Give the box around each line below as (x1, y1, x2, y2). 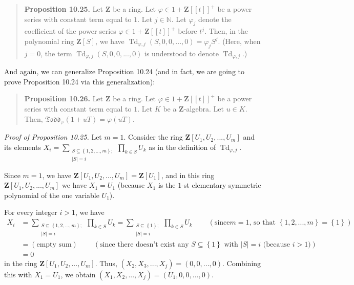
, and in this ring (161, 169, 215, 180)
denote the (198, 13, 232, 24)
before (178, 26, 197, 36)
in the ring (4, 257, 37, 268)
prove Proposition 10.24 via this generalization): (4, 76, 155, 86)
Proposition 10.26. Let (24, 93, 103, 104)
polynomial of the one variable (4, 189, 99, 200)
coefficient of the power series (24, 26, 116, 36)
